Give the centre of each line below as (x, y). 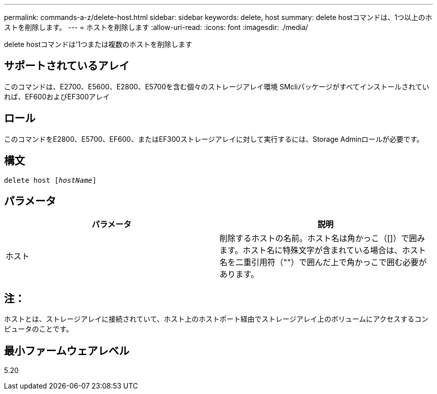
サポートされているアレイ (67, 66)
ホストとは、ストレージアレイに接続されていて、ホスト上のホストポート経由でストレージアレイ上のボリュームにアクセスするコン (216, 319)
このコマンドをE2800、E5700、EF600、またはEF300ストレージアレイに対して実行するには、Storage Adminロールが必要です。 (214, 139)
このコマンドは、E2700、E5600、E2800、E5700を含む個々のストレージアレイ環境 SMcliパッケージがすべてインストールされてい (217, 86)
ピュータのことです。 (39, 329)
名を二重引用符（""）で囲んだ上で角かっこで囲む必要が (323, 262)
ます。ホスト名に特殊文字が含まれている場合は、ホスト (323, 250)
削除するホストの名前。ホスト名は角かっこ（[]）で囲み (322, 238)
